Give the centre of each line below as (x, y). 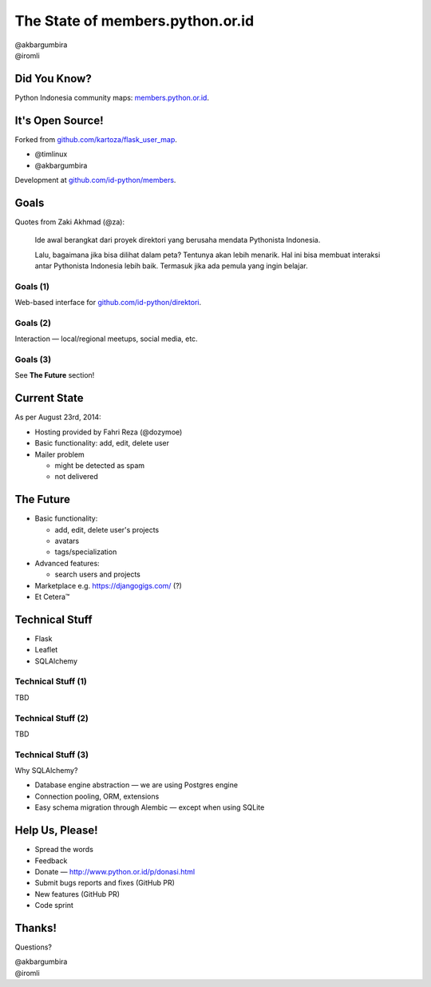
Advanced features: (67, 563)
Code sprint (54, 906)
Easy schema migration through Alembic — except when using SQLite (150, 807)
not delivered (77, 477)
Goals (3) (33, 359)
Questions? (33, 947)
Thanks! (36, 928)
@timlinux (51, 154)
